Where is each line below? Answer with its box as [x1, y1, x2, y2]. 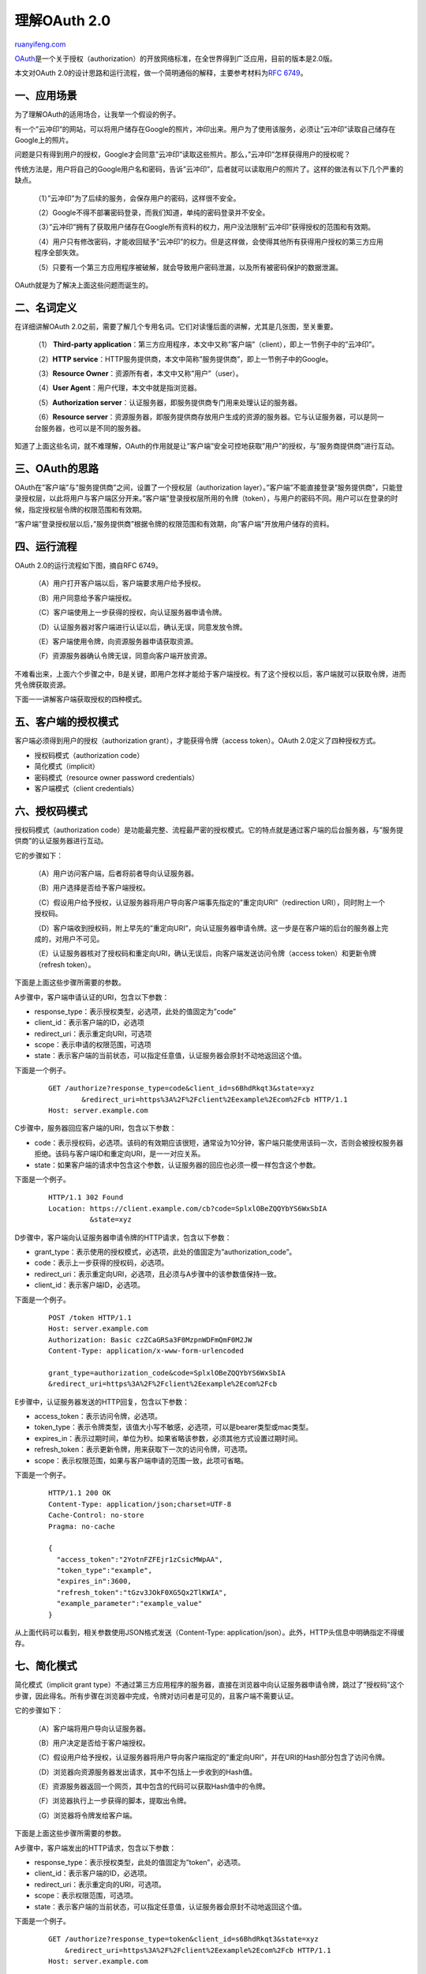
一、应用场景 [14, 89, 77, 103]
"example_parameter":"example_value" [56, 1599, 203, 1608]
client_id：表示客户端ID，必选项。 [34, 1280, 145, 1290]
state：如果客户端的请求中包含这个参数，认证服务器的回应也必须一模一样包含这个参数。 [34, 1160, 320, 1169]
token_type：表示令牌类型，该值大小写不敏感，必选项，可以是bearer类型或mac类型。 [34, 1422, 313, 1432]
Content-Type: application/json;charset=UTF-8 [48, 1499, 232, 1508]
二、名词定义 [14, 301, 77, 314]
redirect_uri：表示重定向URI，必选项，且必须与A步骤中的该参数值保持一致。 [34, 1269, 282, 1278]
